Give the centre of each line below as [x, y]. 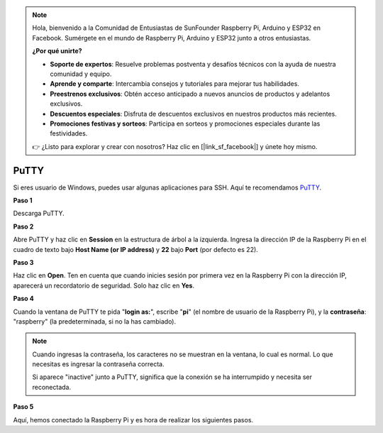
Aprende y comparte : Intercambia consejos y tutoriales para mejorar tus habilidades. [174, 84]
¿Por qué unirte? [57, 51]
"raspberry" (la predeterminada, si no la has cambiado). [95, 321]
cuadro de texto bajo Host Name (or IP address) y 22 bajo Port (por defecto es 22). [135, 249]
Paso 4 [24, 299]
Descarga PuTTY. [39, 214]
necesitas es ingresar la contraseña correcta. [98, 364]
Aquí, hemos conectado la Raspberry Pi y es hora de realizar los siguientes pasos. [133, 420]
